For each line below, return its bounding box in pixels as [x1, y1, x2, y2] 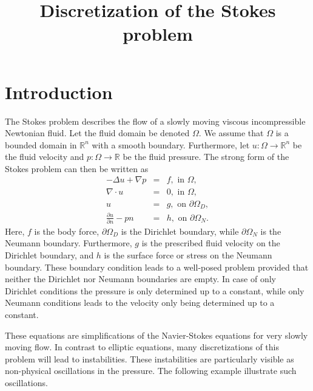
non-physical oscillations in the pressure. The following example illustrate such [5, 364, 297, 377]
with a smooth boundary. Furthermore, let [92, 138, 250, 151]
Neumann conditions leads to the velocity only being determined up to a [5, 296, 275, 309]
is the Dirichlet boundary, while [121, 224, 239, 237]
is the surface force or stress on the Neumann [104, 249, 272, 261]
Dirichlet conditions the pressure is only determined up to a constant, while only [5, 284, 305, 297]
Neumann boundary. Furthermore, [5, 237, 132, 249]
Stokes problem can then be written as [5, 162, 149, 175]
